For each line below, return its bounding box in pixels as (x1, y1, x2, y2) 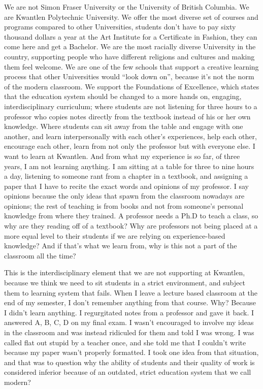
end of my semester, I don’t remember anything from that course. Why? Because (4, 297, 256, 308)
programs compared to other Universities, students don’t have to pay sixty (4, 21, 236, 32)
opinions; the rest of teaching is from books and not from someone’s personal (4, 200, 244, 211)
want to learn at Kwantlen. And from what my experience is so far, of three (4, 150, 240, 161)
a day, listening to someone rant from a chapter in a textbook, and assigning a (4, 171, 248, 181)
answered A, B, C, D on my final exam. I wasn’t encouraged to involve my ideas (4, 317, 254, 328)
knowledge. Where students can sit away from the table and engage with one (4, 121, 243, 132)
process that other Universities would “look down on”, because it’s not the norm (4, 71, 254, 82)
